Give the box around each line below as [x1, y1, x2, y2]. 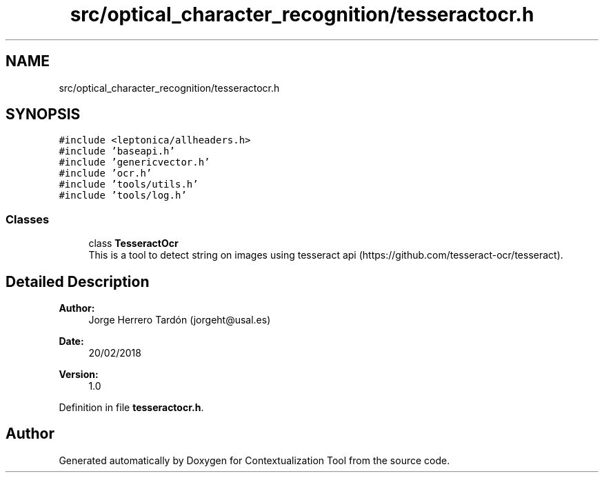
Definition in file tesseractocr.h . [59, 401, 204, 414]
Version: [59, 368, 99, 381]
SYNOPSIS [6, 106, 81, 123]
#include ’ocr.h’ [59, 168, 152, 179]
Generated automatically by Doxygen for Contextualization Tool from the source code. [59, 454, 450, 466]
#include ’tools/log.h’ [59, 190, 187, 201]
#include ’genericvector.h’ [59, 157, 210, 168]
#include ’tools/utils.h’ [59, 179, 199, 190]
